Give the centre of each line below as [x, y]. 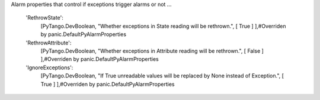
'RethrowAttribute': [49, 43]
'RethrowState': [44, 18]
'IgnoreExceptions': [49, 67]
